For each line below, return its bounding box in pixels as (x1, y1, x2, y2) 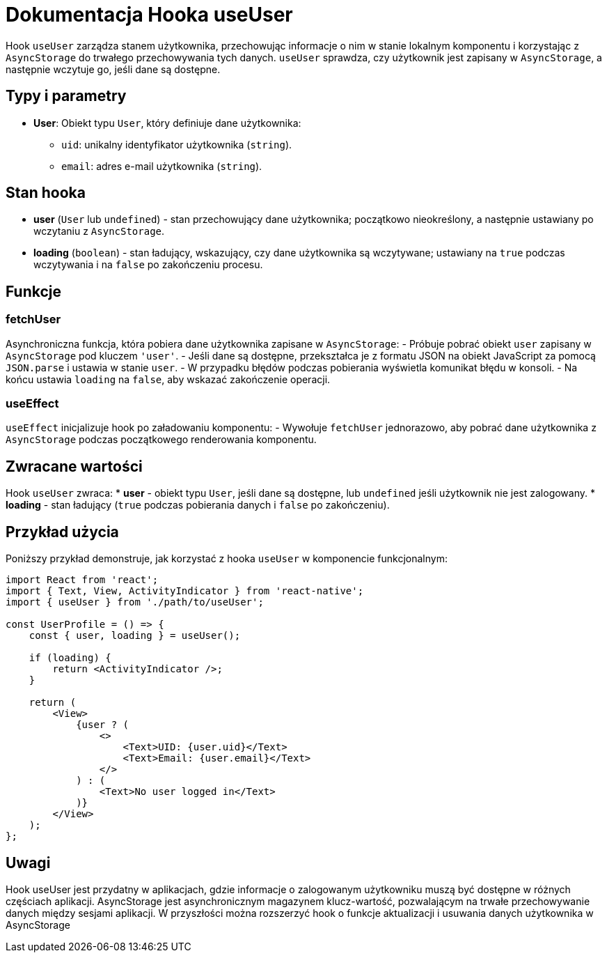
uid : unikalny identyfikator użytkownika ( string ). (61, 138, 292, 150)
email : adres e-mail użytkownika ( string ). (61, 160, 262, 172)
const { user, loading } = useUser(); (29, 630, 241, 642)
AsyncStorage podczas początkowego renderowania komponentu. (6, 433, 317, 446)
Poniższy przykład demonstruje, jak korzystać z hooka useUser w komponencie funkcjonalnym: (6, 553, 448, 565)
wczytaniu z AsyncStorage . (33, 225, 165, 238)
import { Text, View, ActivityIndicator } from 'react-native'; (6, 585, 364, 597)
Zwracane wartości (6, 457, 143, 475)
